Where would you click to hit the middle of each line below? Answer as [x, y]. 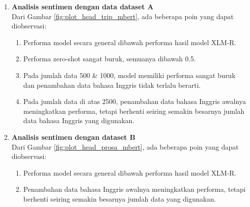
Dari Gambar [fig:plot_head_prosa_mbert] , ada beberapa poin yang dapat [125, 146]
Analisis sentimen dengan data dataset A [83, 6]
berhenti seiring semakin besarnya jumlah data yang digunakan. [120, 198]
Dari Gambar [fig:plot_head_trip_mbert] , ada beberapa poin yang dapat [123, 16]
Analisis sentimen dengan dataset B [73, 137]
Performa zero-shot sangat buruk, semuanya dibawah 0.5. [110, 59]
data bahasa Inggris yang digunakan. [79, 120]
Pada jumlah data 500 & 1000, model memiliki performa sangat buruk [129, 75]
